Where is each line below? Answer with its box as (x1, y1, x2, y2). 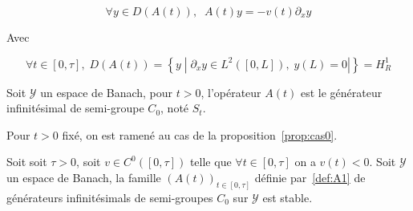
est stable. (262, 189, 313, 205)
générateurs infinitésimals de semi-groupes (6, 189, 213, 205)
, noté (160, 99, 189, 116)
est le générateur (300, 83, 383, 100)
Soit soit (6, 153, 47, 170)
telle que (189, 153, 232, 170)
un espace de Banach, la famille (6, 168, 161, 185)
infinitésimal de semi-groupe (6, 99, 144, 116)
